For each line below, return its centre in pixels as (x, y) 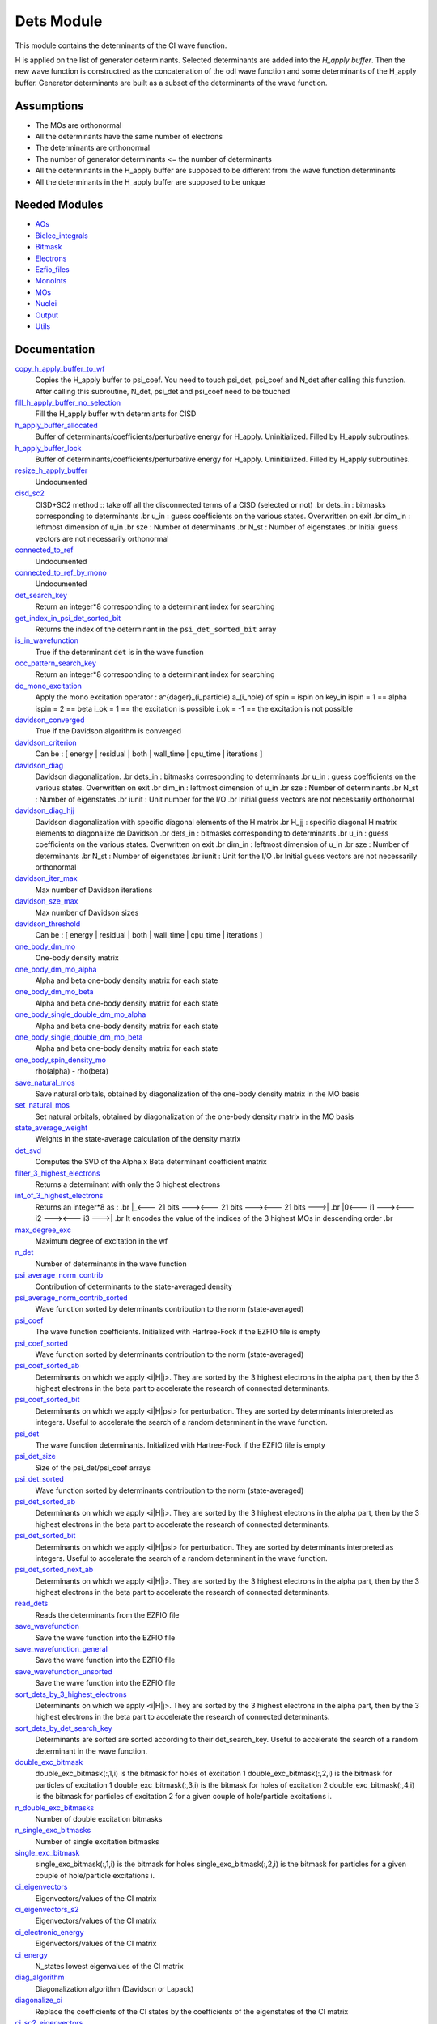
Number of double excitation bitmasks (99, 1818)
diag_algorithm (40, 1977)
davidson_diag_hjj (45, 810)
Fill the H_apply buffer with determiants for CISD (116, 414)
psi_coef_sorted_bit (47, 1400)
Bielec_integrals (62, 236)
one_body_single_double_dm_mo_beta (79, 1037)
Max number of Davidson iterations (94, 890)
